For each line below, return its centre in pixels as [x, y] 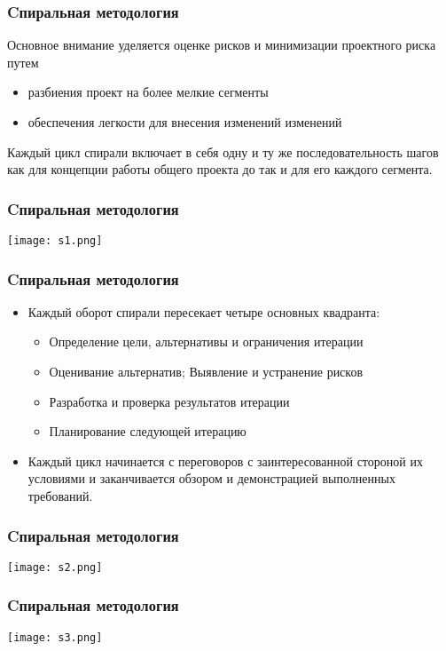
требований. [60, 496]
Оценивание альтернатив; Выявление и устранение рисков [206, 372]
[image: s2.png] [55, 567]
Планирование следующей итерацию [148, 431]
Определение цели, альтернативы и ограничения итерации [206, 341]
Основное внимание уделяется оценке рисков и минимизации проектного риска [222, 45]
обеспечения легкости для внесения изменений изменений [185, 122]
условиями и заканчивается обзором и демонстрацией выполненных [211, 478]
